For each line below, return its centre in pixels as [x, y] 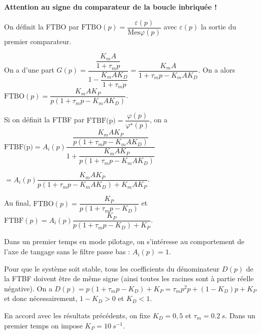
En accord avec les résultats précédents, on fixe [77, 315]
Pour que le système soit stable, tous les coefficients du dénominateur [112, 268]
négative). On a [28, 288]
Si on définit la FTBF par [44, 120]
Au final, [18, 203]
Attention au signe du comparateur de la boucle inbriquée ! [111, 7]
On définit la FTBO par [42, 27]
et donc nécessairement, [41, 298]
